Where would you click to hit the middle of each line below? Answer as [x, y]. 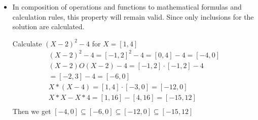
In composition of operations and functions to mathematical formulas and [127, 7]
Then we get [32, 111]
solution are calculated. [48, 26]
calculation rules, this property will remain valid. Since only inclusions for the [133, 16]
